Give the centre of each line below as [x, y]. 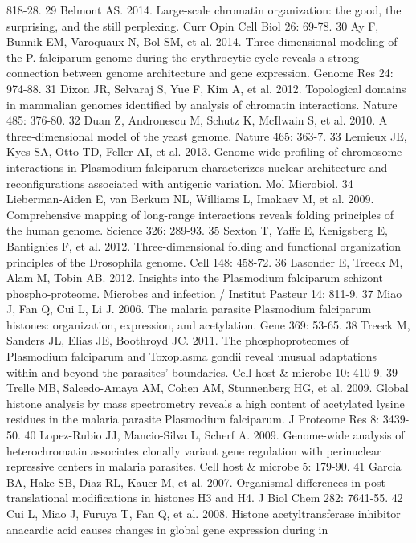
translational [38, 498]
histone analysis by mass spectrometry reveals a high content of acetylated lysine [206, 403]
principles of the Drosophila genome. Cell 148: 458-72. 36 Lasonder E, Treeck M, [205, 261]
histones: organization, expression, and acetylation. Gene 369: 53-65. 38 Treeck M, [208, 324]
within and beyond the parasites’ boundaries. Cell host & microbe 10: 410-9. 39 [202, 372]
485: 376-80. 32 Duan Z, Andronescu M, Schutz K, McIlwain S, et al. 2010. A [197, 120]
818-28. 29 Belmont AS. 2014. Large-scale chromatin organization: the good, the [204, 10]
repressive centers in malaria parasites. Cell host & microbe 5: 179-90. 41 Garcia [204, 466]
